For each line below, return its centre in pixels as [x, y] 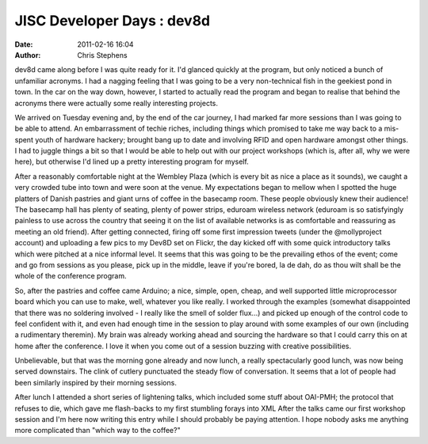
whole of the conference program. [71, 276]
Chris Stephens [102, 55]
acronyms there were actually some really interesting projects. [116, 103]
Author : [28, 55]
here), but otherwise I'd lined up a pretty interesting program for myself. [132, 161]
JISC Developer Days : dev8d [113, 21]
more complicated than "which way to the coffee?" [98, 431]
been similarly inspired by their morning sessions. [96, 382]
